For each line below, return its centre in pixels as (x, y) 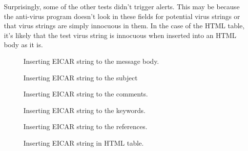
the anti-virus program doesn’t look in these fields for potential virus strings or (122, 16)
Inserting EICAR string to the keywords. (85, 110)
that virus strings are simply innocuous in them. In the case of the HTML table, (124, 26)
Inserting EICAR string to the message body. (91, 61)
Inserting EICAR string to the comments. (86, 94)
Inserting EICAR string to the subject (81, 77)
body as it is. (23, 45)
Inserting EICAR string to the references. (85, 126)
